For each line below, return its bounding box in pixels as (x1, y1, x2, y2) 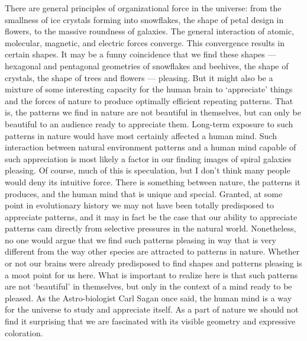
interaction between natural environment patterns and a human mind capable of (5, 141, 296, 153)
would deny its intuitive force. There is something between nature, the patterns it (5, 175, 300, 188)
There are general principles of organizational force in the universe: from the (5, 2, 282, 14)
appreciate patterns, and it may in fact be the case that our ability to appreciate (5, 210, 298, 223)
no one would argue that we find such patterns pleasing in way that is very (5, 233, 276, 246)
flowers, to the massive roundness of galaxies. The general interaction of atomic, (5, 25, 295, 37)
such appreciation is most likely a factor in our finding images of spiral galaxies (5, 152, 292, 165)
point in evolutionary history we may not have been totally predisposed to (5, 199, 274, 211)
